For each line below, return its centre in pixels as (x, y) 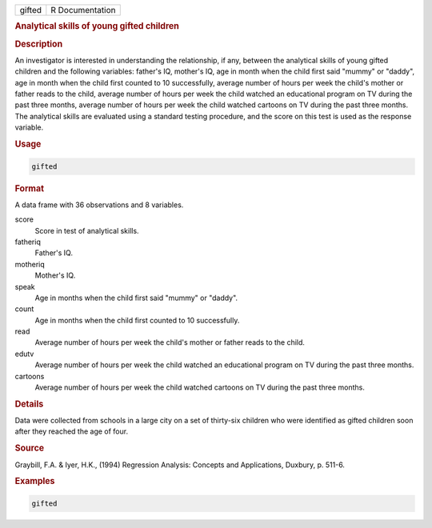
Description (39, 44)
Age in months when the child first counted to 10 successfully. (137, 320)
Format (29, 188)
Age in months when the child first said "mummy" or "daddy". (136, 298)
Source (30, 448)
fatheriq (28, 242)
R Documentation (83, 10)
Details (29, 404)
